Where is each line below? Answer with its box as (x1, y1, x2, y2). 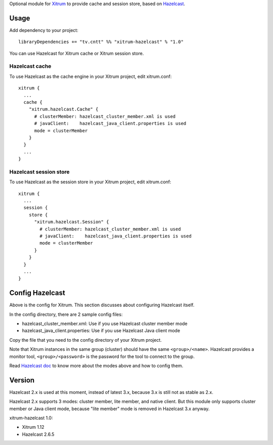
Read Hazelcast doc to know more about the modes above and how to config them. (9, 362, 184, 369)
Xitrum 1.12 (22, 424, 45, 430)
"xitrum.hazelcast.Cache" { (28, 106, 99, 112)
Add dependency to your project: (9, 27, 78, 33)
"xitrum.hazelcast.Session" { (34, 219, 109, 225)
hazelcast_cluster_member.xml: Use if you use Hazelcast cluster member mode (22, 320, 188, 327)
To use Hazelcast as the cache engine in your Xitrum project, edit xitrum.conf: (9, 73, 172, 79)
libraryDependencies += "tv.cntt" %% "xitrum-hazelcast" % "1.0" (18, 39, 184, 45)
